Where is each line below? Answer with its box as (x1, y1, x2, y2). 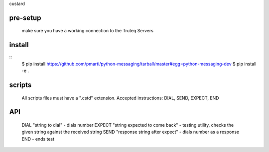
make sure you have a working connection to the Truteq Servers (21, 28, 154, 34)
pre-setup (9, 13, 41, 22)
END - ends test (21, 136, 55, 142)
